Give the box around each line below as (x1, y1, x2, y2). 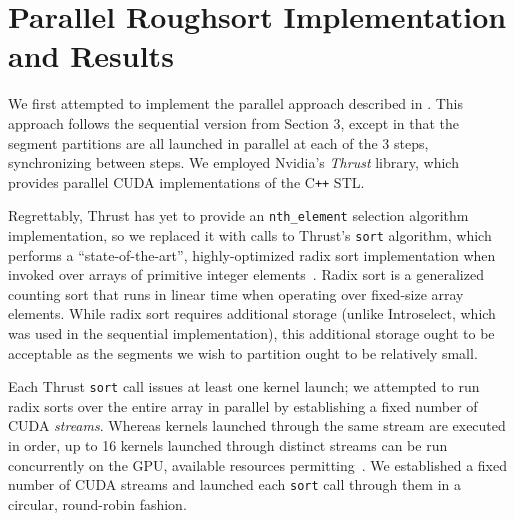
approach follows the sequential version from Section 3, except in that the (8, 112, 460, 133)
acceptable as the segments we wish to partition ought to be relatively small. (8, 342, 478, 363)
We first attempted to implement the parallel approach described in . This (8, 93, 464, 114)
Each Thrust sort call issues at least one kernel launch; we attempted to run (8, 376, 480, 397)
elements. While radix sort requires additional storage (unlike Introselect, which (8, 303, 496, 324)
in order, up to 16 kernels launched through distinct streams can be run (8, 435, 448, 456)
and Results (8, 35, 174, 76)
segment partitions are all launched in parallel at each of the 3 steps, (8, 132, 429, 153)
